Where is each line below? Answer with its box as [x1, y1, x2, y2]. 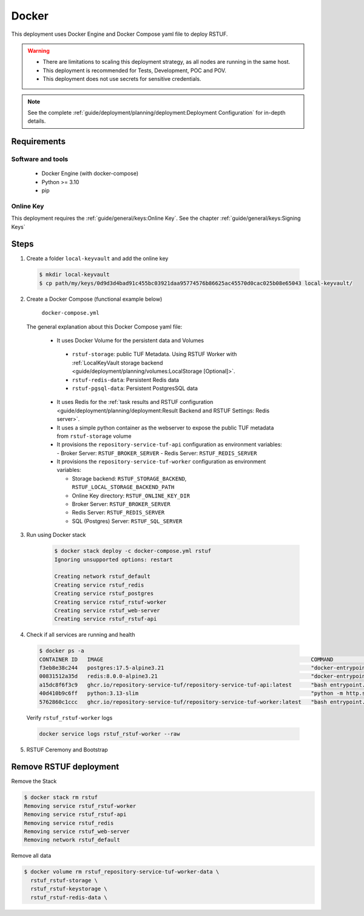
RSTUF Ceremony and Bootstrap [26, 746, 109, 753]
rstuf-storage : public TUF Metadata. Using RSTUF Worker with [72, 350, 237, 358]
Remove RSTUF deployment [11, 762, 120, 772]
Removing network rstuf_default [24, 836, 121, 844]
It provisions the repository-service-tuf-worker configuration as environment [56, 458, 266, 465]
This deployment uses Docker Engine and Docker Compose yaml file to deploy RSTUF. [11, 30, 228, 38]
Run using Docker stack [26, 531, 86, 539]
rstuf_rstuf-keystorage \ [30, 886, 107, 892]
